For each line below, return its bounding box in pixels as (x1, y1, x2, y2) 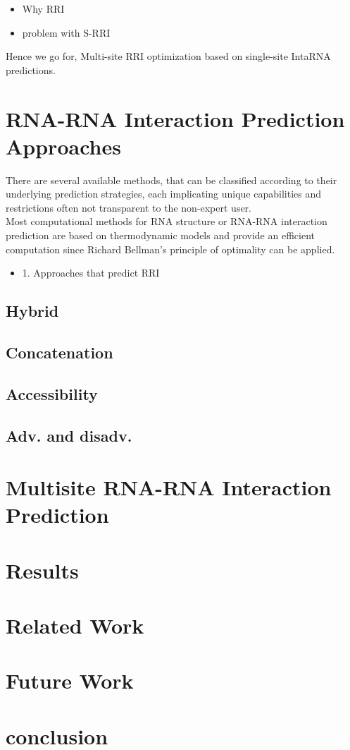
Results (6, 555, 79, 584)
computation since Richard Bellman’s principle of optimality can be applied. (6, 241, 335, 256)
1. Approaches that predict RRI (22, 265, 160, 280)
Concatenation (6, 341, 113, 363)
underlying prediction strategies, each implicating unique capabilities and (6, 186, 322, 201)
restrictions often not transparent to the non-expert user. (6, 200, 252, 214)
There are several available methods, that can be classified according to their (6, 172, 337, 187)
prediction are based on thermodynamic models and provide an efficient (6, 228, 315, 243)
